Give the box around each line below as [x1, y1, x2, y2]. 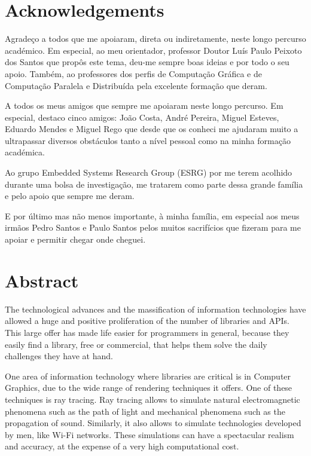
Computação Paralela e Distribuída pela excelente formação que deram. [5, 79, 267, 91]
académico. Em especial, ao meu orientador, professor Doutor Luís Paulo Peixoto [5, 44, 302, 56]
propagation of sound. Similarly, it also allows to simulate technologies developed [5, 417, 301, 429]
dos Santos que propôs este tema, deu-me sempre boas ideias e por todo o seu [5, 56, 289, 68]
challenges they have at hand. [5, 350, 113, 362]
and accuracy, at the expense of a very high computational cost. [5, 440, 239, 452]
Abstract [5, 268, 79, 292]
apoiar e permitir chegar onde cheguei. [5, 233, 146, 246]
